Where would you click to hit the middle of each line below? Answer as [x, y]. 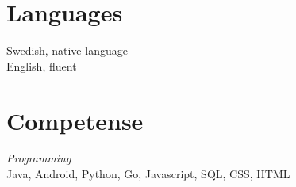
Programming [39, 158]
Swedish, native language [67, 50]
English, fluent [42, 65]
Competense [75, 120]
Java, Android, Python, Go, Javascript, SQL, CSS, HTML [148, 174]
